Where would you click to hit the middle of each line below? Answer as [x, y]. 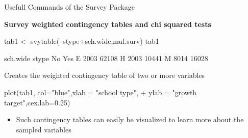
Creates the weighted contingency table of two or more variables [105, 75]
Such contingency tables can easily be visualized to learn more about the [130, 119]
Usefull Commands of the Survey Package [69, 7]
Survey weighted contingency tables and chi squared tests [108, 24]
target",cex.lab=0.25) [37, 102]
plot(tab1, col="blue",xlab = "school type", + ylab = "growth [101, 92]
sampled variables [44, 129]
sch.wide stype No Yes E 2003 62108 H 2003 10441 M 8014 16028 [106, 58]
